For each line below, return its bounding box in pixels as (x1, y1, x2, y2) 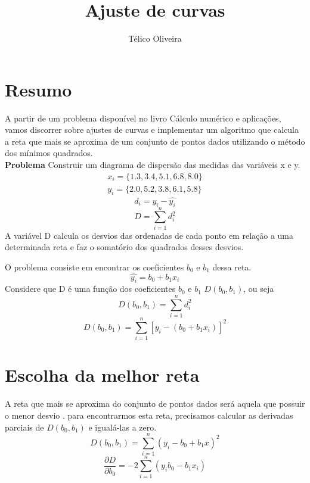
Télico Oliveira (128, 32, 182, 45)
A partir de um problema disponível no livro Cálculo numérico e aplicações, (5, 111, 281, 124)
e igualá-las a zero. (88, 420, 157, 433)
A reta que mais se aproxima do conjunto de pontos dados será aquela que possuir (5, 397, 305, 410)
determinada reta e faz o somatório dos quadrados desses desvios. (5, 241, 244, 253)
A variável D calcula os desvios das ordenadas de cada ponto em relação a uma (5, 229, 294, 241)
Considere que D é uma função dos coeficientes (5, 282, 176, 295)
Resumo (5, 77, 72, 101)
